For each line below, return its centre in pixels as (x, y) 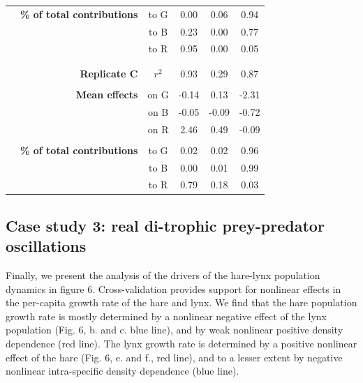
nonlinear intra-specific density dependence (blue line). (123, 371)
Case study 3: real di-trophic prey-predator (165, 225)
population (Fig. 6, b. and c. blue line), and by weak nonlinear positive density (175, 330)
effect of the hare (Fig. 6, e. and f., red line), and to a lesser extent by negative (174, 357)
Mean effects (107, 94)
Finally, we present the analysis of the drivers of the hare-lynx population (163, 275)
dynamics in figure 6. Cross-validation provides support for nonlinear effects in (173, 288)
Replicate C (109, 73)
